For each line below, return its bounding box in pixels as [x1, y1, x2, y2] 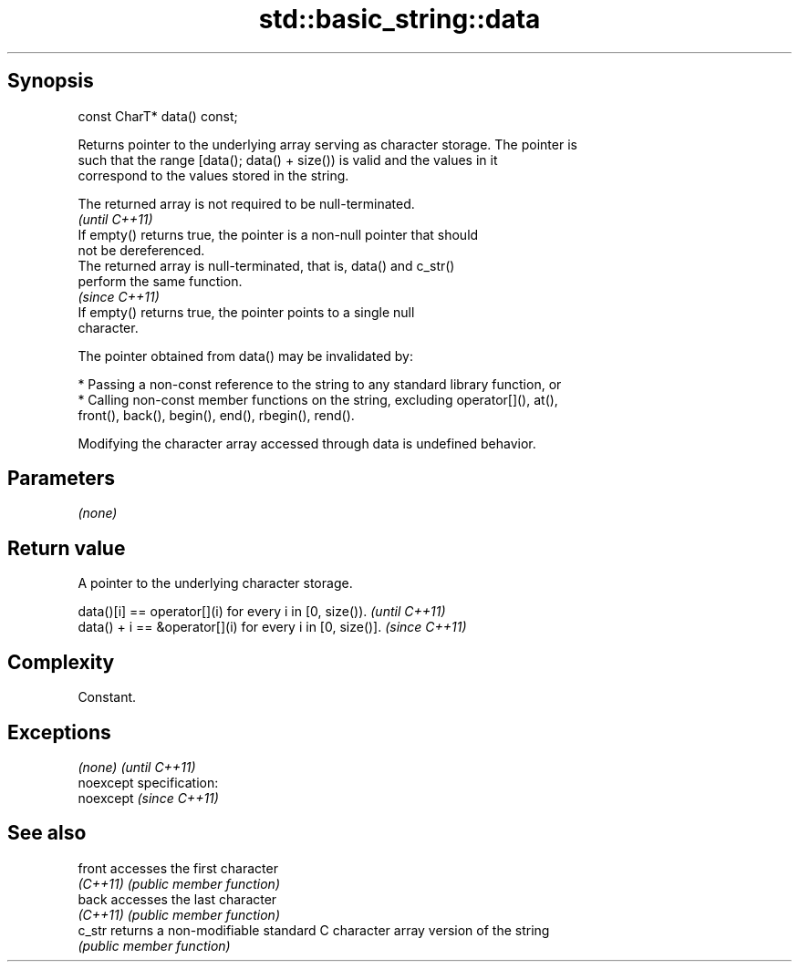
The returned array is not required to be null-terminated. [78, 195, 415, 211]
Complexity [7, 650, 115, 674]
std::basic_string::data [258, 4, 541, 35]
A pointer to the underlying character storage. [78, 575, 353, 592]
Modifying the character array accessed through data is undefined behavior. [78, 435, 536, 451]
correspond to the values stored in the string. [78, 167, 349, 183]
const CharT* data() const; [78, 108, 238, 124]
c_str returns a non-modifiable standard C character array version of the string [78, 922, 550, 938]
